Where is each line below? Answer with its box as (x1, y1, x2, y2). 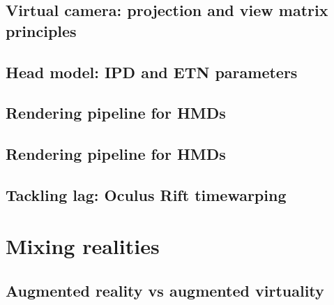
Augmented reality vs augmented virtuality (6, 280, 324, 302)
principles (6, 20, 77, 41)
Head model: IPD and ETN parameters (6, 61, 298, 82)
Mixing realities (6, 232, 160, 260)
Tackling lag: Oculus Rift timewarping (6, 184, 287, 205)
